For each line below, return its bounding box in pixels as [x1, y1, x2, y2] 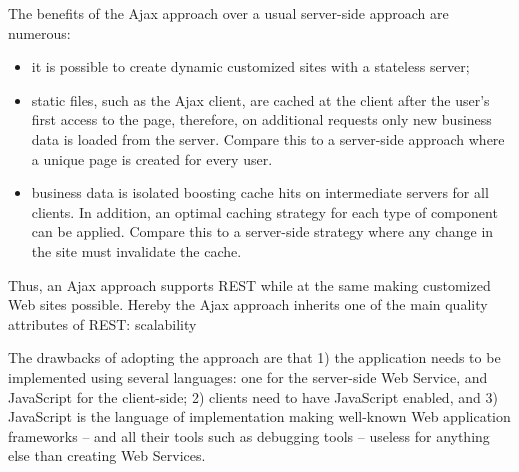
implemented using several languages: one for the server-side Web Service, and [8, 366, 488, 387]
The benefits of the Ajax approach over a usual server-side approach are [8, 3, 449, 23]
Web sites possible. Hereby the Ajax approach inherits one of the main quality [8, 294, 488, 315]
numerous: [8, 22, 71, 43]
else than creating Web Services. [8, 445, 206, 466]
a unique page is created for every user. [31, 148, 273, 169]
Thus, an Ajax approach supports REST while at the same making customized [8, 274, 491, 295]
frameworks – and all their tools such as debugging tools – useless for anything [8, 425, 490, 446]
